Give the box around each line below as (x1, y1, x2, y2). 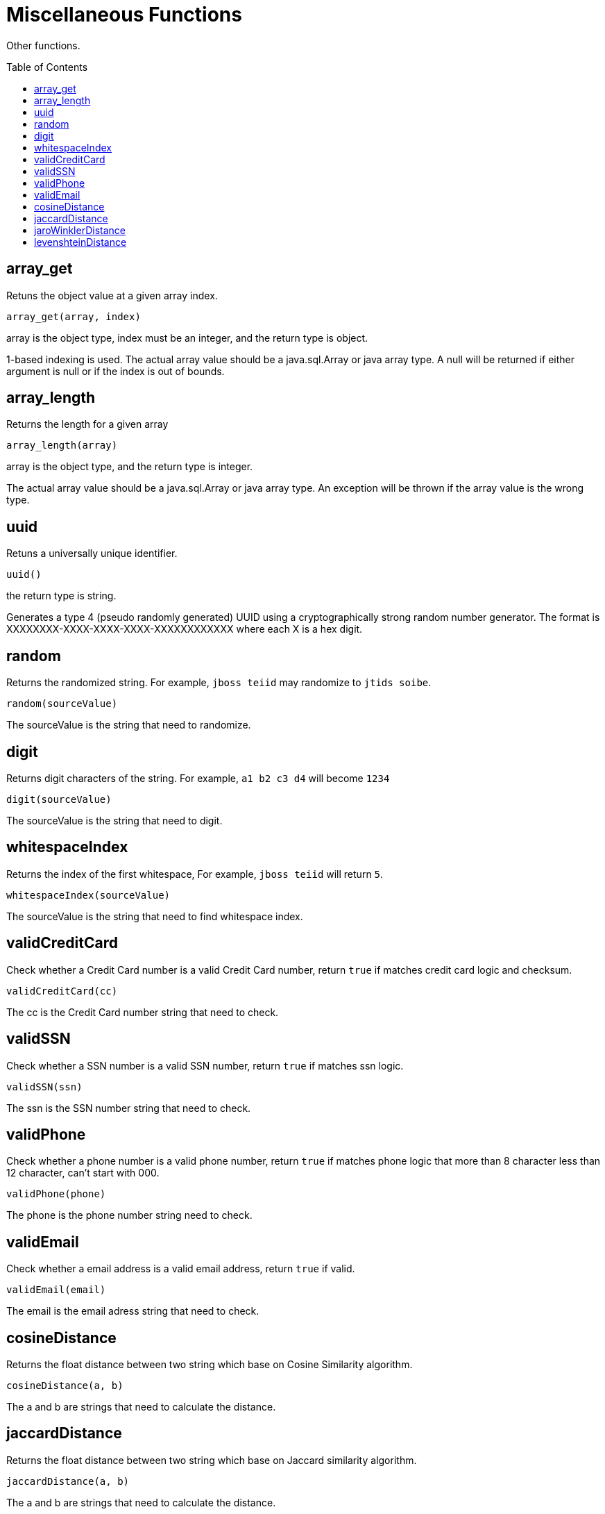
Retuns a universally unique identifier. (6, 547, 178, 560)
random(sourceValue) (6, 698, 118, 710)
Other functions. (6, 39, 80, 51)
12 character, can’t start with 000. (6, 1167, 160, 1179)
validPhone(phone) (6, 1188, 106, 1200)
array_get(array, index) (6, 310, 141, 322)
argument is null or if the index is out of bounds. (6, 365, 225, 377)
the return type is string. (6, 590, 117, 602)
